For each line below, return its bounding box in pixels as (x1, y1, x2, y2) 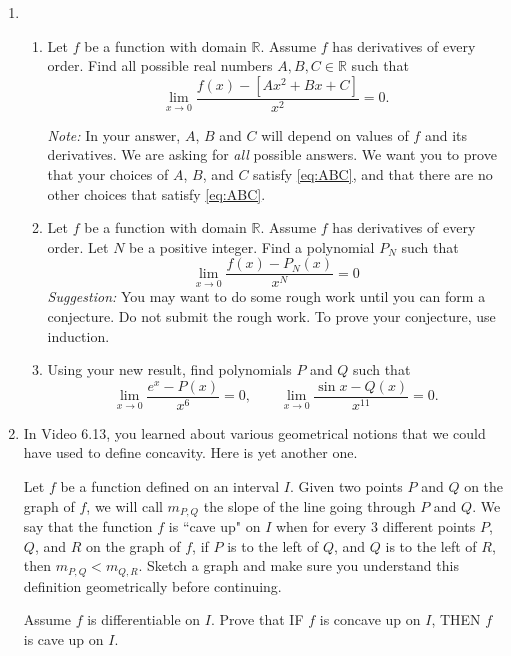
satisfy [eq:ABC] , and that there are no (253, 164, 493, 184)
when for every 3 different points (275, 516, 476, 537)
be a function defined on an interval (60, 476, 280, 497)
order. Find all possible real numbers (47, 55, 273, 76)
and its (424, 124, 467, 145)
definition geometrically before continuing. (23, 575, 282, 596)
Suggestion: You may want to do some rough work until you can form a (47, 286, 486, 307)
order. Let (47, 236, 109, 257)
